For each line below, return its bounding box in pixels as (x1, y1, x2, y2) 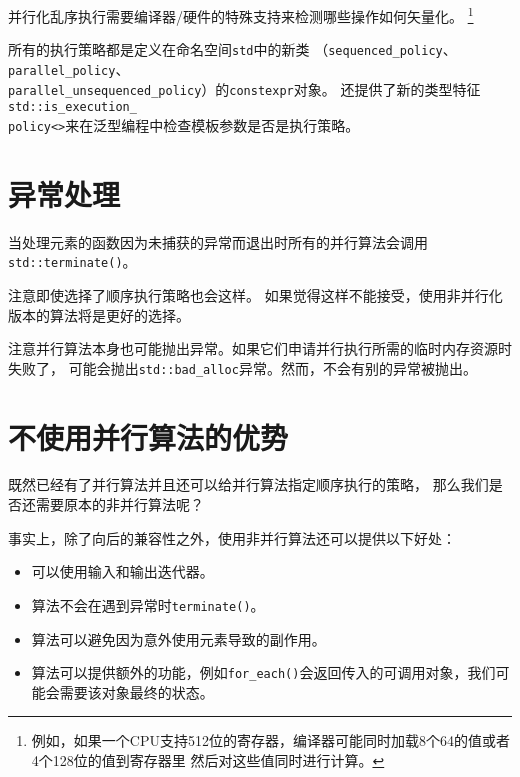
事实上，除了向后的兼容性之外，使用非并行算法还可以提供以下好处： (8, 527, 456, 548)
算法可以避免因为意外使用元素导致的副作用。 (31, 628, 326, 649)
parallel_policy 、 (8, 58, 130, 79)
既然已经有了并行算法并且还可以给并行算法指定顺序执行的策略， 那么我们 (8, 474, 489, 495)
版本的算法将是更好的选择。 (8, 304, 190, 325)
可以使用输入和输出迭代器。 (31, 561, 214, 582)
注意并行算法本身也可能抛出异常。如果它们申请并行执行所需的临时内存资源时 (8, 338, 512, 359)
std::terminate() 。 (8, 251, 137, 272)
